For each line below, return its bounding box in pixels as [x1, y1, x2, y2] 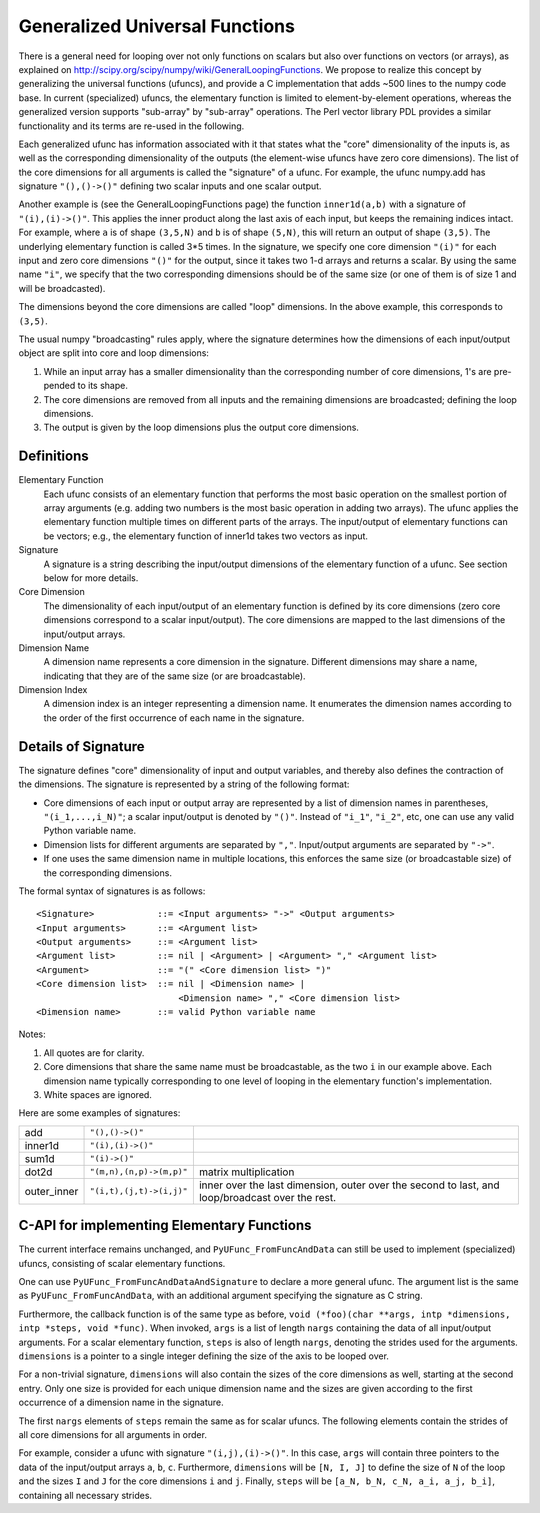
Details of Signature [18, 738, 145, 755]
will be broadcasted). [18, 282, 106, 294]
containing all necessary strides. [18, 1489, 153, 1501]
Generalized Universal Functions [18, 15, 295, 37]
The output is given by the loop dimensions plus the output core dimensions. [43, 421, 360, 434]
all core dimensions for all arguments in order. [18, 1428, 207, 1440]
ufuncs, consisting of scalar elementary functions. [18, 1257, 226, 1269]
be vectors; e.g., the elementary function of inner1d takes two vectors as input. [43, 530, 369, 542]
